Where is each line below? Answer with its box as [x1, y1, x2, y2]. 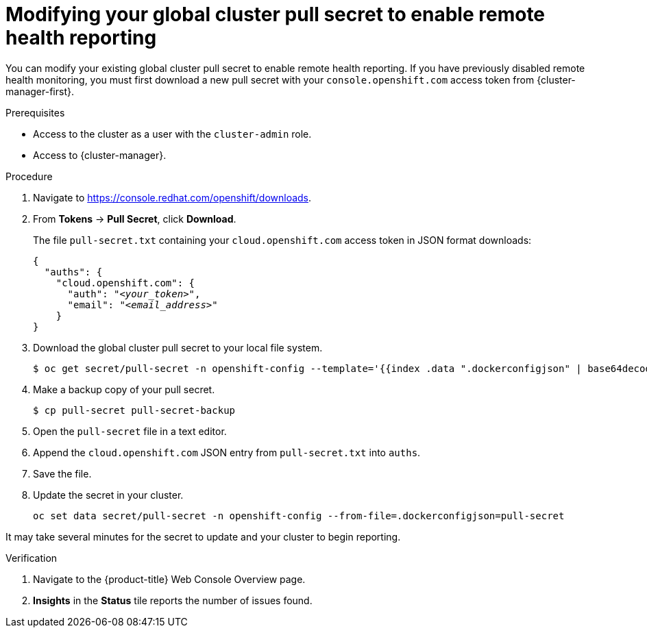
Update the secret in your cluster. [33, 488, 184, 501]
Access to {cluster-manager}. [33, 149, 167, 161]
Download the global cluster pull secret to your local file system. [33, 341, 323, 353]
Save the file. [33, 467, 92, 480]
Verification [5, 551, 58, 564]
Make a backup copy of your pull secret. [33, 383, 215, 395]
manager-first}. [5, 85, 74, 97]
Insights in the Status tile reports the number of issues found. [33, 594, 313, 606]
